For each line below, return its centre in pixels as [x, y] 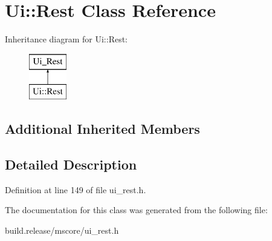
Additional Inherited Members [102, 129]
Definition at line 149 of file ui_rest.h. [76, 189]
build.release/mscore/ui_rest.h [62, 230]
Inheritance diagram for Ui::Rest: [66, 39]
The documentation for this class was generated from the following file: [136, 210]
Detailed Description [71, 164]
